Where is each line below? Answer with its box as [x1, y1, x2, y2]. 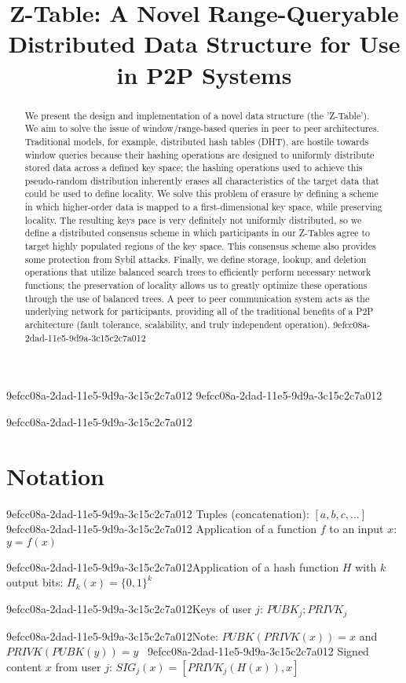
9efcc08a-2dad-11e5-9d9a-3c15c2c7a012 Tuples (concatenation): [6, 505, 309, 521]
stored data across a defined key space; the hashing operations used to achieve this [24, 161, 363, 174]
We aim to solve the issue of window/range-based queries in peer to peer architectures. [24, 122, 379, 135]
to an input [329, 520, 384, 537]
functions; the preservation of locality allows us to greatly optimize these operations [24, 279, 368, 292]
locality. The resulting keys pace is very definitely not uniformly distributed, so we [24, 213, 362, 226]
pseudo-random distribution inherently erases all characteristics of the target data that [24, 173, 379, 187]
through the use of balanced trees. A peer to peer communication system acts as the [24, 291, 370, 305]
